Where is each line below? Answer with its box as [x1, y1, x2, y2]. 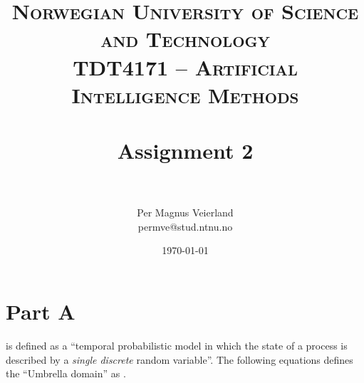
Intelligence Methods [71, 80, 299, 109]
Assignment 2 [117, 136, 254, 165]
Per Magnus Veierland [137, 205, 234, 220]
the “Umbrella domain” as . [6, 366, 126, 381]
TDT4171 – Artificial [73, 52, 298, 81]
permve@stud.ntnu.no [137, 219, 233, 234]
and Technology [100, 24, 270, 53]
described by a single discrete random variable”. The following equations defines [6, 352, 353, 367]
